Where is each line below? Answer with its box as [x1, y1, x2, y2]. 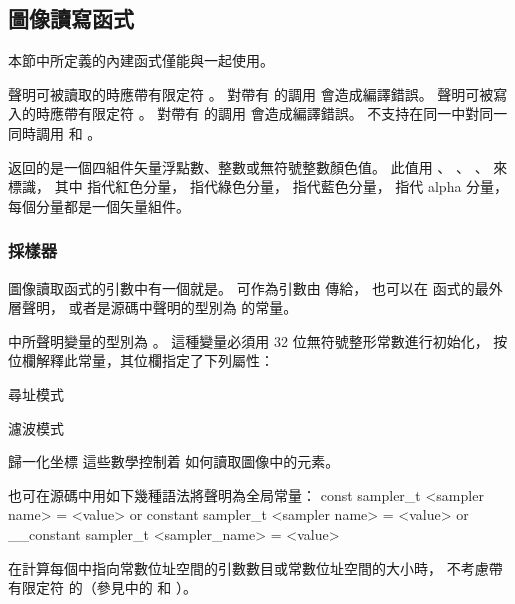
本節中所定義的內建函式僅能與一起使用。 [8, 50, 274, 71]
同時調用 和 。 [8, 122, 102, 143]
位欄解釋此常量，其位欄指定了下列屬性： [8, 350, 274, 371]
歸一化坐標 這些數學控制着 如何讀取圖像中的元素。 [8, 451, 340, 472]
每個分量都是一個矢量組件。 [8, 195, 190, 216]
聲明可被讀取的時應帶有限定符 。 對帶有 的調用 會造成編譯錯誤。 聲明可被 [8, 83, 494, 104]
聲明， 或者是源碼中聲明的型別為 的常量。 [21, 297, 298, 318]
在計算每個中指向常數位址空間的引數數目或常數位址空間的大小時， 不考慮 [8, 557, 489, 578]
